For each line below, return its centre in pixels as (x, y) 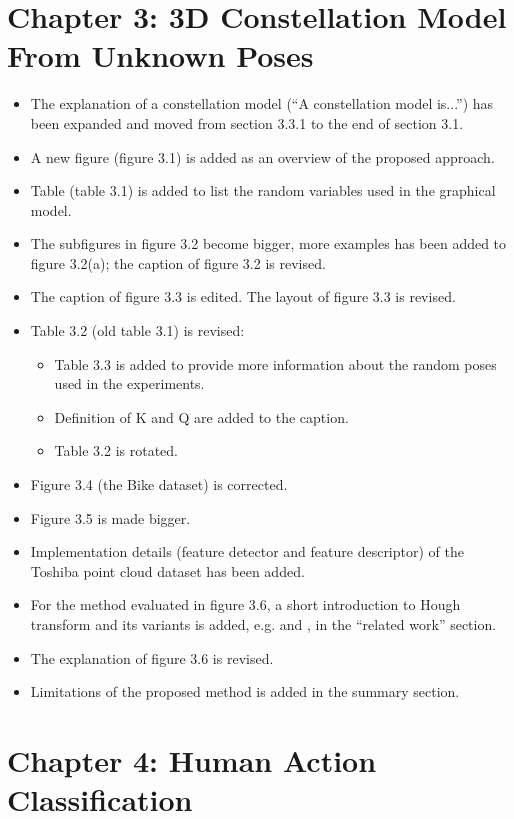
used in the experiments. (129, 383)
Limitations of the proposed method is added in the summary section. (245, 691)
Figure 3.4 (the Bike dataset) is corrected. (159, 484)
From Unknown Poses (160, 55)
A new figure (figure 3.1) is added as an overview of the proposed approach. (262, 156)
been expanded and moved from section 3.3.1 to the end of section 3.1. (247, 122)
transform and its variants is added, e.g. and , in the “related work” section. (263, 624)
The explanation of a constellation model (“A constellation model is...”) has (262, 103)
